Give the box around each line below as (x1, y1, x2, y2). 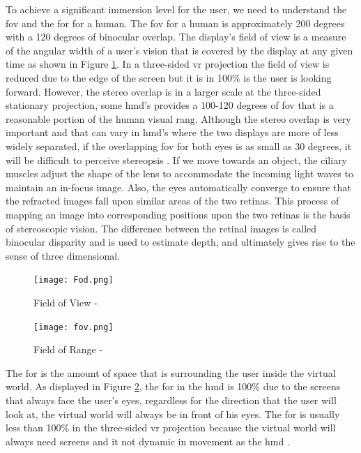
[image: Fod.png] (33, 275, 114, 285)
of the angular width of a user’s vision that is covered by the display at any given (6, 43, 353, 57)
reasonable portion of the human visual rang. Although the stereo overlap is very (6, 111, 351, 126)
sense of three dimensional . (6, 248, 120, 262)
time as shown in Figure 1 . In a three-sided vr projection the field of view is (6, 57, 330, 71)
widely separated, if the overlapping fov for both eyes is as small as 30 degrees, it (6, 138, 352, 153)
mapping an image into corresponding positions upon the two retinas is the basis (6, 207, 351, 221)
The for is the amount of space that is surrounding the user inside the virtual (6, 365, 336, 380)
